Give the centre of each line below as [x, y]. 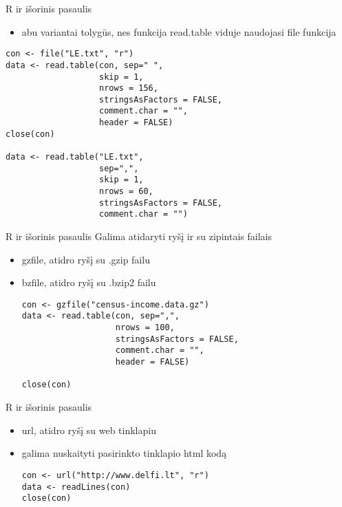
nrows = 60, [126, 192]
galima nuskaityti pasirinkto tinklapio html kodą [124, 453]
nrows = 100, [145, 328]
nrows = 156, [129, 88]
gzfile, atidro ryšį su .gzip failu [86, 259]
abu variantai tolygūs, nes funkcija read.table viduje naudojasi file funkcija [179, 31]
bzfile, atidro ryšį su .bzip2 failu [89, 282]
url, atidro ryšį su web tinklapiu [89, 430]
